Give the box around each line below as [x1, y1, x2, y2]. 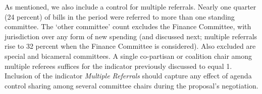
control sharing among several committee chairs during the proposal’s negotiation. [5, 80, 258, 90]
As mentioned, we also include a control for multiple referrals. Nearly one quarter [5, 2, 256, 12]
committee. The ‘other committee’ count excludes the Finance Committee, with [5, 21, 251, 32]
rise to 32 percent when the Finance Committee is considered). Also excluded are [5, 41, 256, 51]
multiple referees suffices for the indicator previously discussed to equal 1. [5, 60, 232, 71]
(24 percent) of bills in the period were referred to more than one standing [5, 11, 235, 22]
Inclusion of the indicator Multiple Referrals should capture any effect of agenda [5, 70, 252, 81]
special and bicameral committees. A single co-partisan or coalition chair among [5, 50, 252, 61]
